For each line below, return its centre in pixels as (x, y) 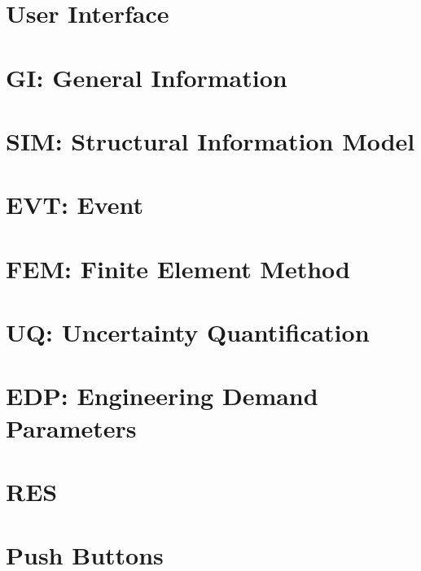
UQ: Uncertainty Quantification (188, 332)
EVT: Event (75, 205)
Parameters (71, 427)
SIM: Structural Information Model (210, 140)
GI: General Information (147, 77)
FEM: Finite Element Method (178, 268)
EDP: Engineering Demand (162, 396)
